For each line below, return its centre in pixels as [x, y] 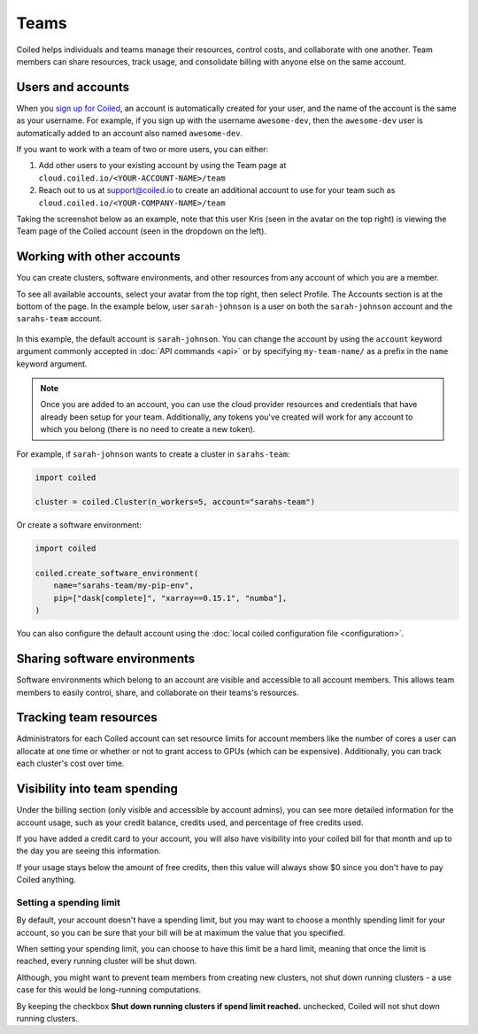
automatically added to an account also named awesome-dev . [130, 133]
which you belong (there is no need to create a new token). [148, 429]
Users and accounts [73, 87]
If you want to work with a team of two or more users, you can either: [143, 150]
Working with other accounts [98, 257]
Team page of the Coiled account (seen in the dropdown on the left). [142, 231]
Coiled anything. [46, 880]
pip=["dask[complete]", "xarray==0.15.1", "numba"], [170, 598]
